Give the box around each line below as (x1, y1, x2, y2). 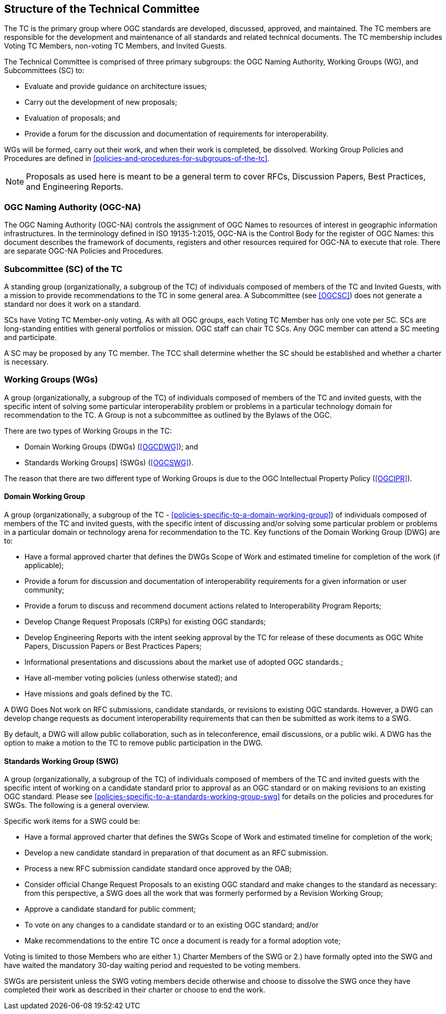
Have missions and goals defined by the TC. (24, 689, 173, 698)
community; (24, 585, 64, 594)
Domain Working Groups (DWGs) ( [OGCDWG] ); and (24, 442, 199, 451)
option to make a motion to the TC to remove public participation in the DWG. (4, 738, 263, 747)
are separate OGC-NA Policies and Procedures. (4, 246, 164, 256)
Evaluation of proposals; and (24, 114, 120, 123)
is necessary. (4, 357, 48, 366)
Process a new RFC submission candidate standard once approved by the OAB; (24, 864, 292, 873)
